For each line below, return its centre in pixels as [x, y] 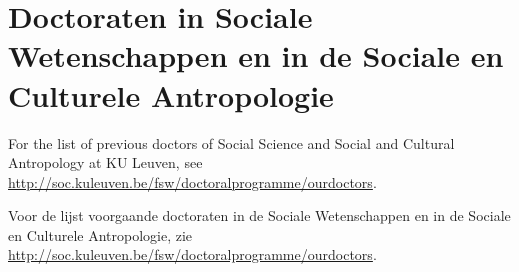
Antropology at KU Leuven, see [105, 162]
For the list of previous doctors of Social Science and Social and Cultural [231, 142]
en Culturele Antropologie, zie [100, 234]
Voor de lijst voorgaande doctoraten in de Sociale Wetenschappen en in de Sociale [259, 215]
